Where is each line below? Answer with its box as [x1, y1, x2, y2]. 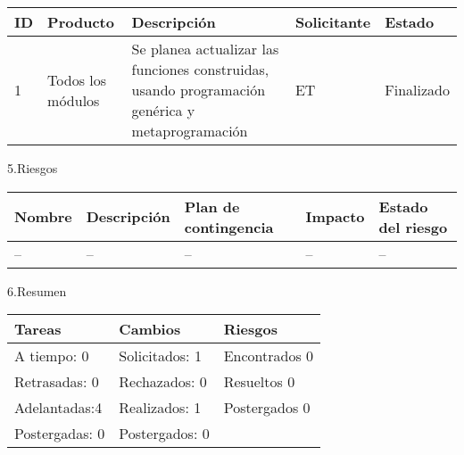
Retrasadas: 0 [14, 371, 99, 393]
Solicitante [294, 12, 371, 32]
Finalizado [385, 79, 450, 100]
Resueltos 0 [223, 371, 295, 393]
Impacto [305, 206, 365, 227]
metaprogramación [131, 120, 248, 141]
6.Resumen [7, 281, 67, 300]
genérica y [131, 100, 195, 120]
